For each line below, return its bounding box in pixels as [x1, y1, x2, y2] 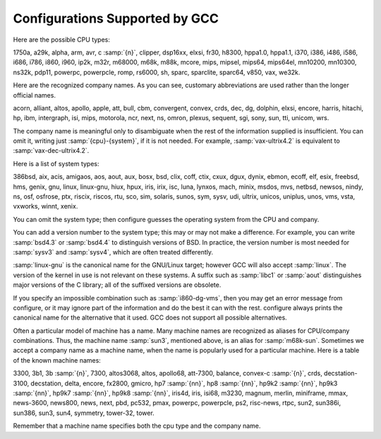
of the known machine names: [13, 356, 102, 364]
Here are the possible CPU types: [13, 35, 111, 44]
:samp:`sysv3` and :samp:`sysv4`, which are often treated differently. [13, 247, 214, 256]
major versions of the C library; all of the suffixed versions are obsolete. [13, 281, 222, 289]
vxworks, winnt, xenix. [13, 202, 78, 211]
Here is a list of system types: [13, 159, 99, 168]
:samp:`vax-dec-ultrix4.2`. [13, 146, 90, 155]
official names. [13, 90, 56, 99]
